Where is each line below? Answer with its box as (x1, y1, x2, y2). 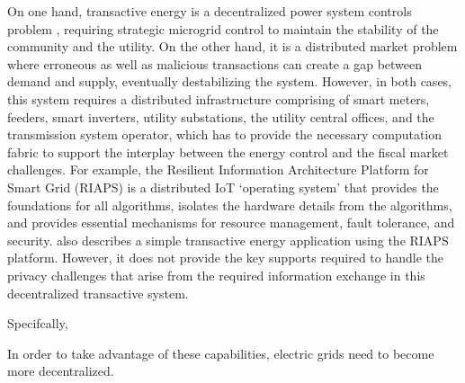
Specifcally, (7, 314, 68, 333)
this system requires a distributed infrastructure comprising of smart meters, (7, 89, 430, 108)
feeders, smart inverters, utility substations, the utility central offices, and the (7, 107, 434, 126)
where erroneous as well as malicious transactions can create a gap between (7, 54, 423, 73)
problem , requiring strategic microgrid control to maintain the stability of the (7, 19, 439, 38)
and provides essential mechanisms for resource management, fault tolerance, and (7, 213, 455, 232)
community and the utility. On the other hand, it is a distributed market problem (7, 37, 458, 56)
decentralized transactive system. (7, 283, 189, 302)
